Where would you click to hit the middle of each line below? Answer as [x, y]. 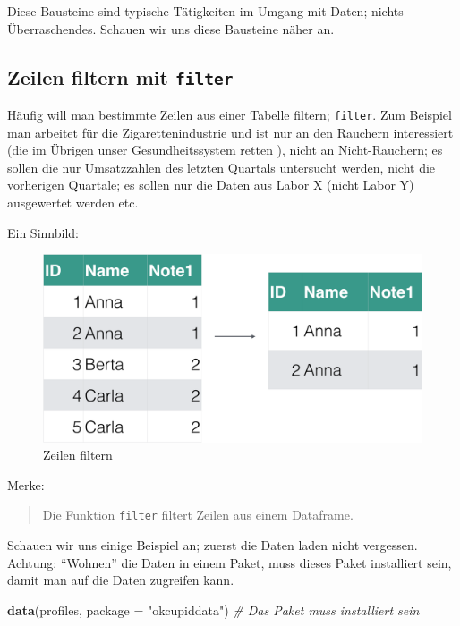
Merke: [26, 484]
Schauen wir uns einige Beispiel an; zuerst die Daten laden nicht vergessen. [213, 544]
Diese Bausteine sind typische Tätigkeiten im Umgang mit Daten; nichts [205, 11]
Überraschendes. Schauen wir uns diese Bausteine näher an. [171, 28]
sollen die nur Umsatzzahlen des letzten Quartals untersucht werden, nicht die [221, 167]
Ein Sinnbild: [43, 232]
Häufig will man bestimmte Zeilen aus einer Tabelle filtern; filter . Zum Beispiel [230, 114]
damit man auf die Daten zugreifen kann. [121, 580]
